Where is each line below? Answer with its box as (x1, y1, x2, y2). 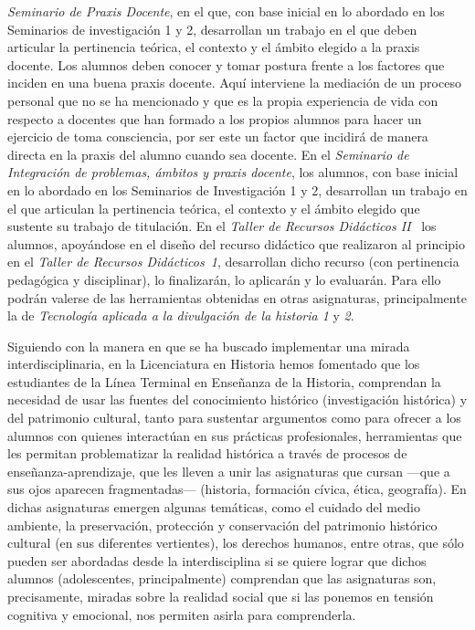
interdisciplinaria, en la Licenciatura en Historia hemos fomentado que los (7, 354, 420, 373)
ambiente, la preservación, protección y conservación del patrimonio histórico (7, 515, 438, 534)
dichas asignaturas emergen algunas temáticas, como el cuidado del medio (7, 498, 420, 517)
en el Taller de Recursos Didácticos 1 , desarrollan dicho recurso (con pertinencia (7, 252, 459, 271)
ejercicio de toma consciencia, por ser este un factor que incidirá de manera (7, 127, 428, 146)
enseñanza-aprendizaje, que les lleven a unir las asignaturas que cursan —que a (7, 461, 450, 480)
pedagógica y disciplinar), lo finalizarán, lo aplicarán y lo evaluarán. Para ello (7, 269, 441, 289)
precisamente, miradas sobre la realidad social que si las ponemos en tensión (7, 587, 434, 605)
